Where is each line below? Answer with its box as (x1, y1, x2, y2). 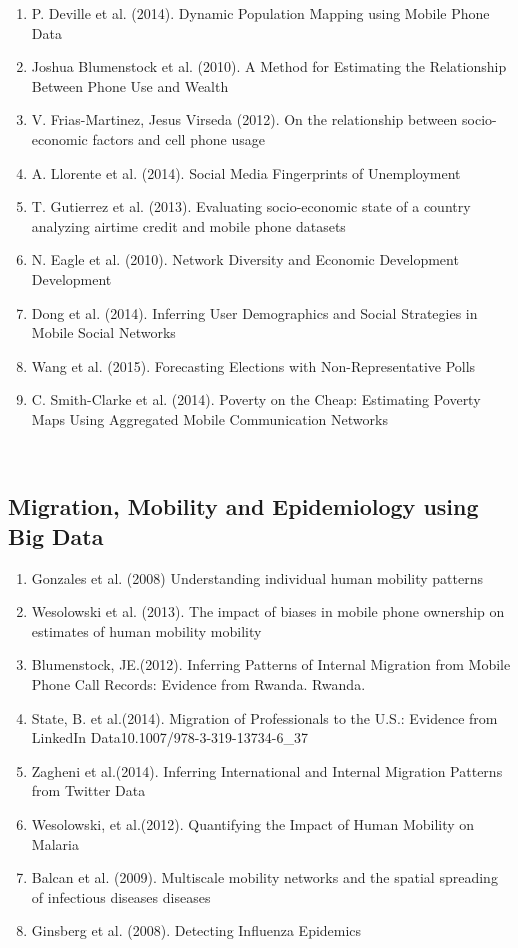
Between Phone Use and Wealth (31, 75, 229, 96)
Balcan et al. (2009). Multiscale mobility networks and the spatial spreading (31, 867, 498, 888)
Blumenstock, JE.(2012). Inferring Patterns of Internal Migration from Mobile (31, 654, 511, 675)
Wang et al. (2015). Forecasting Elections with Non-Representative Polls (31, 355, 476, 376)
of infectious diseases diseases (31, 886, 211, 907)
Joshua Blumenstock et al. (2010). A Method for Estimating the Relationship (31, 56, 507, 77)
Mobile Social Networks (31, 322, 176, 343)
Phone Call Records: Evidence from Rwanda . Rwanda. (31, 674, 366, 695)
